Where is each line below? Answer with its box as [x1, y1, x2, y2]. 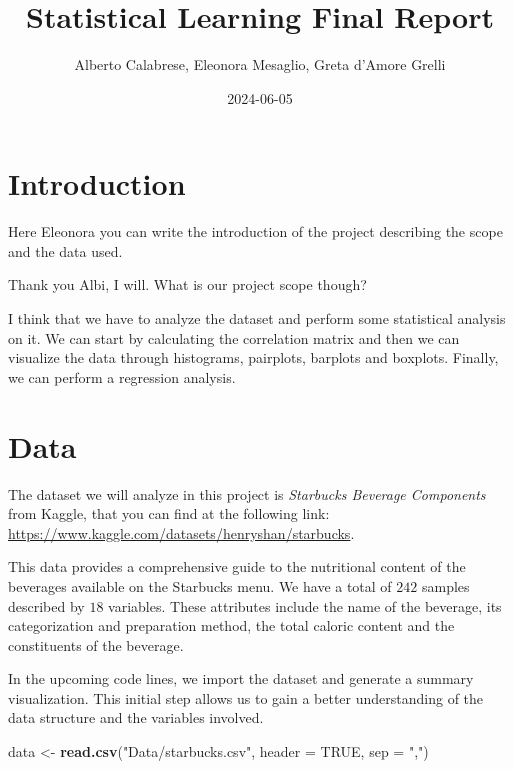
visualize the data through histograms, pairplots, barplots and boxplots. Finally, [8, 347, 499, 368]
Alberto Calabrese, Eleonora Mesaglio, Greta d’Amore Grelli [74, 54, 446, 75]
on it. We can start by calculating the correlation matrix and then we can [8, 327, 460, 348]
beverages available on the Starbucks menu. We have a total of [8, 575, 392, 596]
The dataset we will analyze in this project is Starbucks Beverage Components [8, 483, 486, 504]
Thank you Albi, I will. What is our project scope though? [8, 274, 367, 295]
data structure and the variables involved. [8, 707, 264, 728]
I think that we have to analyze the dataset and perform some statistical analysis [8, 308, 506, 329]
